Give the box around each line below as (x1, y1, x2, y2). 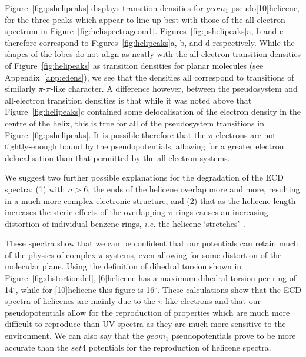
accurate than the (5, 341, 69, 353)
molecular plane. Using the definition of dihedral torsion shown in (5, 260, 242, 272)
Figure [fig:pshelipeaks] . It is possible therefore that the (5, 128, 206, 141)
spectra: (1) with (5, 182, 65, 195)
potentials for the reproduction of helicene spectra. (88, 341, 271, 353)
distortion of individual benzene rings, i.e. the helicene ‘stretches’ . (5, 217, 247, 229)
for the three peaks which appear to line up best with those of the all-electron (5, 13, 285, 25)
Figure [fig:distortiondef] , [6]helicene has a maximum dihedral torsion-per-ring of (5, 272, 297, 284)
